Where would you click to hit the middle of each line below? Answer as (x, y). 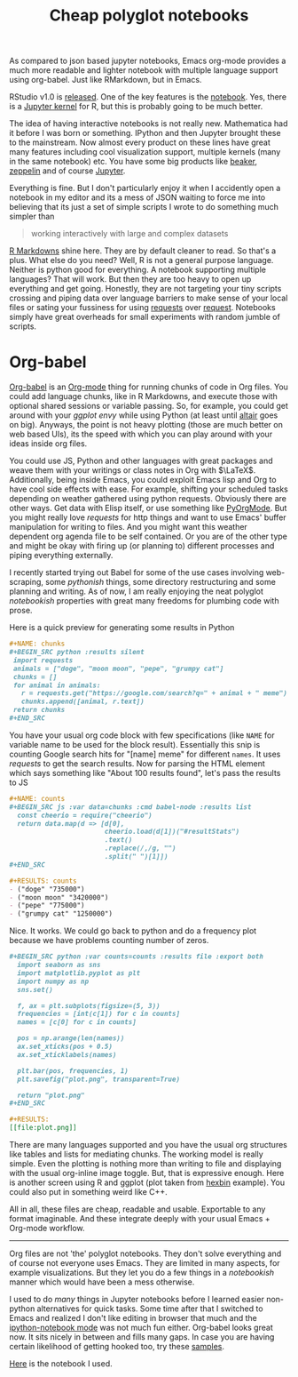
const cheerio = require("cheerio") (85, 815)
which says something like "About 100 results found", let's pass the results (145, 773)
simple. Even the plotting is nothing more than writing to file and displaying (145, 1164)
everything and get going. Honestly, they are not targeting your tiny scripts (145, 289)
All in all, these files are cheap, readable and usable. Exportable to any (137, 1209)
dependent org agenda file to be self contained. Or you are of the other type (149, 536)
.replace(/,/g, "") (140, 849)
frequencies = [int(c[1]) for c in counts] (98, 1014)
